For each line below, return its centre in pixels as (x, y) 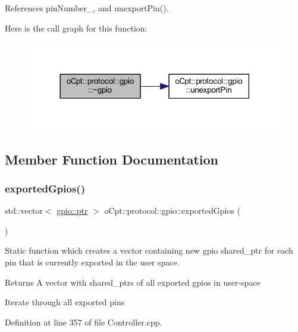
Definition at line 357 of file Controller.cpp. (84, 322)
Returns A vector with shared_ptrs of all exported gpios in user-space (133, 282)
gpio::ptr (72, 211)
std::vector (24, 211)
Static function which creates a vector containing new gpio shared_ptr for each (149, 250)
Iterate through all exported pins (65, 302)
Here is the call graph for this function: (76, 28)
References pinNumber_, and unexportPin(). (87, 8)
